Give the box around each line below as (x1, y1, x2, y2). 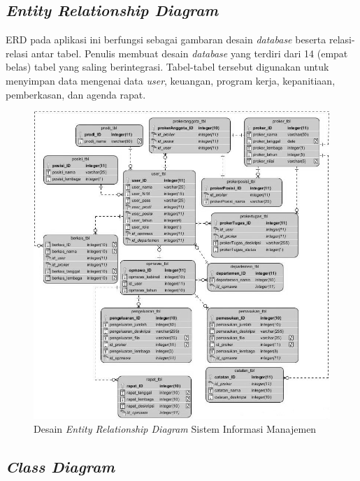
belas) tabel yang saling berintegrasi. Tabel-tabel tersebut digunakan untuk (6, 59, 329, 74)
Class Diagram (6, 455, 115, 477)
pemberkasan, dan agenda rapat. (6, 87, 146, 101)
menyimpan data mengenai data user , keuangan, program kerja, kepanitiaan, (6, 73, 336, 87)
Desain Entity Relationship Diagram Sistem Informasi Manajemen (34, 421, 317, 436)
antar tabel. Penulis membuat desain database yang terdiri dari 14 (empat (31, 45, 348, 60)
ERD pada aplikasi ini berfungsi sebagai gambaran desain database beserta (6, 32, 326, 47)
